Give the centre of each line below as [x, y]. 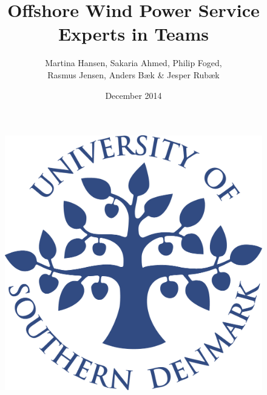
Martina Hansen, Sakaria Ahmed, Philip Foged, [133, 63]
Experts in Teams [133, 34]
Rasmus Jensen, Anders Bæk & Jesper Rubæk [133, 74]
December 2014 [133, 95]
